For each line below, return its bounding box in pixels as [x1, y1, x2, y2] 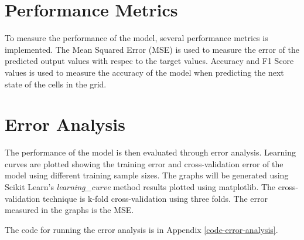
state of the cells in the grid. [5, 77, 107, 90]
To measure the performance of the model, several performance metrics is [5, 32, 268, 44]
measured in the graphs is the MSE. [5, 204, 134, 216]
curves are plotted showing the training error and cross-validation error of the [5, 157, 283, 170]
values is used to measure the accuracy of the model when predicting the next [5, 66, 284, 78]
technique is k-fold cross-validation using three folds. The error [42, 192, 268, 204]
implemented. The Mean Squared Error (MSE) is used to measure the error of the [5, 43, 299, 55]
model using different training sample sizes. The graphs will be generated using [5, 169, 289, 181]
